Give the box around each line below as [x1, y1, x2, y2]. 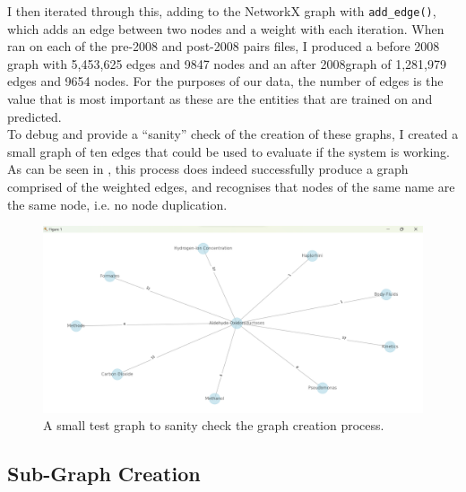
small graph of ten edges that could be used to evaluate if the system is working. [7, 142, 451, 160]
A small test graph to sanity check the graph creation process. [43, 416, 384, 435]
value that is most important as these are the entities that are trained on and [7, 90, 433, 108]
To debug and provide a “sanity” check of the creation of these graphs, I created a [7, 125, 459, 143]
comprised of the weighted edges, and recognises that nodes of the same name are [7, 177, 455, 195]
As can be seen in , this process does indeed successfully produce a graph [7, 160, 409, 178]
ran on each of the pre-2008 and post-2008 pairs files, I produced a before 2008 [7, 37, 440, 56]
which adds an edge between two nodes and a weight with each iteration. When [7, 19, 444, 38]
